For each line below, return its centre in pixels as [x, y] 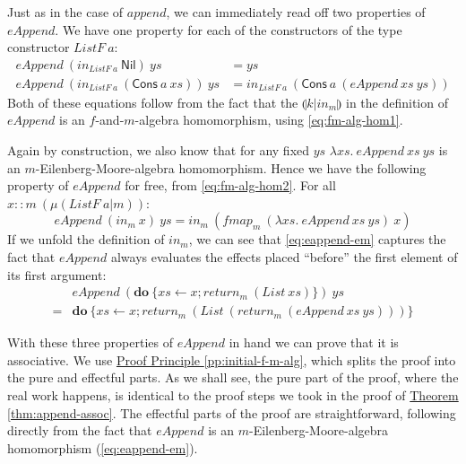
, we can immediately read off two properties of [296, 12]
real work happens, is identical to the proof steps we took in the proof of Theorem [233, 395]
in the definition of [397, 102]
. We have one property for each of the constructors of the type [229, 29]
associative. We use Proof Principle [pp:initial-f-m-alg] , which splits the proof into [232, 359]
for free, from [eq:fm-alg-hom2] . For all [230, 185]
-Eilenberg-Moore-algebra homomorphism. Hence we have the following [231, 167]
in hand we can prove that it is [314, 342]
